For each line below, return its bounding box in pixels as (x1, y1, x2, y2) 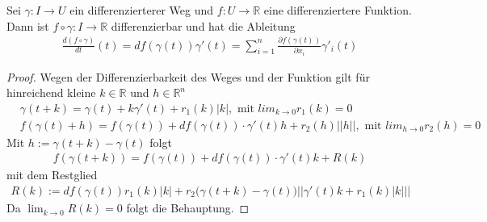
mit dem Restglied (6, 166, 98, 183)
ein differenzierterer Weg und (69, 2, 214, 18)
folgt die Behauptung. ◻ (126, 199, 250, 216)
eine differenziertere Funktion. (263, 2, 412, 18)
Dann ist (6, 17, 49, 34)
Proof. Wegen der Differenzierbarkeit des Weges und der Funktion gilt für (6, 68, 370, 85)
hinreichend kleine (6, 84, 96, 101)
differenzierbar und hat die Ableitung (111, 17, 296, 34)
